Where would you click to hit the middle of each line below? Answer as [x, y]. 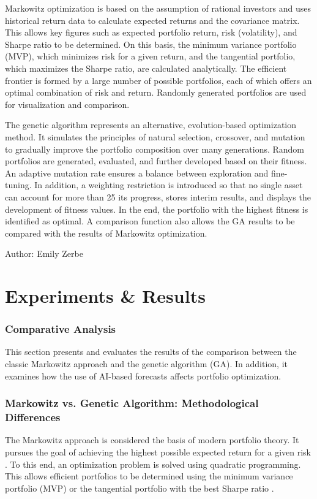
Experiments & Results [105, 296]
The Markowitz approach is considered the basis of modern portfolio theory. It [152, 440]
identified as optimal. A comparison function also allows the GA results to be [150, 221]
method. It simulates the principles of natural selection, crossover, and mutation [155, 136]
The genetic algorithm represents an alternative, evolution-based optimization [151, 125]
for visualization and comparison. [67, 104]
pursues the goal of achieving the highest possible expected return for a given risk [158, 451]
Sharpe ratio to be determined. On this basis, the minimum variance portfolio [151, 44]
